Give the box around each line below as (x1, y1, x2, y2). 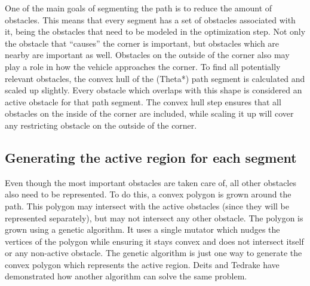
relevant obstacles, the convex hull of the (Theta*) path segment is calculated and (5, 72, 305, 84)
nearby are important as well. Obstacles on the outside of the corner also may (5, 48, 290, 61)
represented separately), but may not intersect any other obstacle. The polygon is (5, 211, 303, 224)
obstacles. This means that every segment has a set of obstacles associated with (5, 13, 296, 26)
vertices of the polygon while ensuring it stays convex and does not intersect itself (5, 235, 304, 247)
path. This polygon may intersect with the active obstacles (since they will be (5, 199, 289, 212)
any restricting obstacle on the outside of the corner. (5, 118, 197, 131)
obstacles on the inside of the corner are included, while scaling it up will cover (5, 107, 294, 120)
